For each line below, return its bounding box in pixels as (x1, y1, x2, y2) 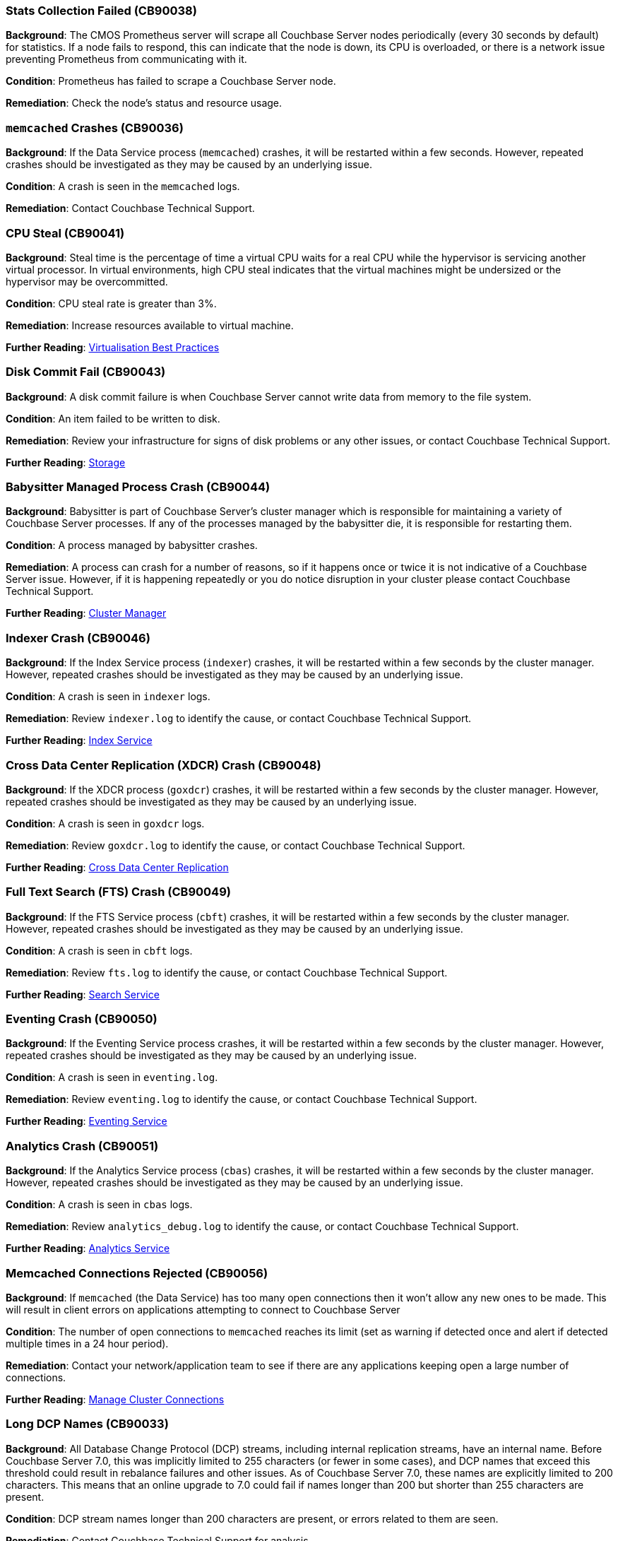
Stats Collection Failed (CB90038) (6, 4, 197, 18)
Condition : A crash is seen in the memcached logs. (6, 180, 240, 193)
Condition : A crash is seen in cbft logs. (6, 944, 193, 957)
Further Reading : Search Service (6, 988, 160, 1000)
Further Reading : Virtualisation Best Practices (6, 341, 220, 353)
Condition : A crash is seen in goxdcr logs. (6, 817, 205, 829)
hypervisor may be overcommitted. (6, 275, 168, 288)
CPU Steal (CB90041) (6, 225, 125, 240)
